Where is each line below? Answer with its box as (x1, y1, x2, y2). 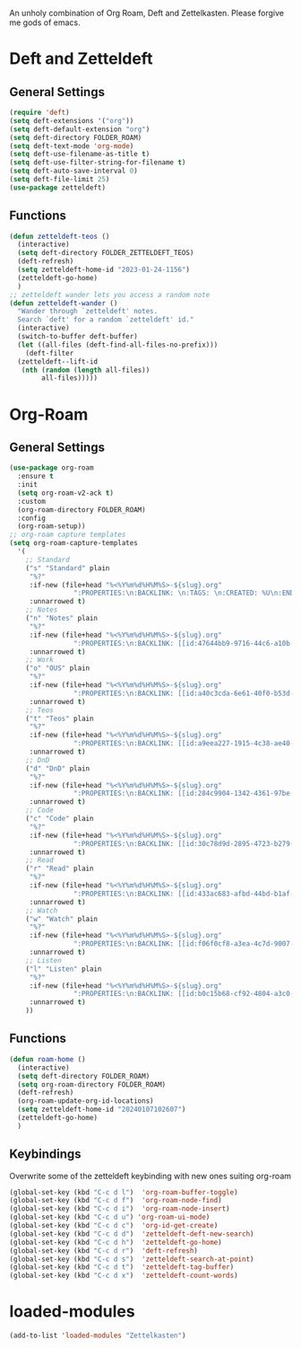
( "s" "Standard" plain (25, 563, 110, 573)
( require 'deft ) (9, 108, 70, 117)
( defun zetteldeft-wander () (9, 298, 118, 308)
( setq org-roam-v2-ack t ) (17, 489, 115, 498)
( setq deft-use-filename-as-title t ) (9, 150, 150, 159)
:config (17, 514, 47, 523)
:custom (17, 497, 47, 506)
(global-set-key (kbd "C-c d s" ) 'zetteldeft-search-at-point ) (9, 1255, 254, 1264)
